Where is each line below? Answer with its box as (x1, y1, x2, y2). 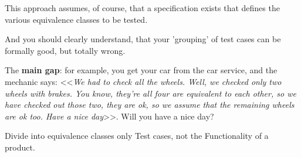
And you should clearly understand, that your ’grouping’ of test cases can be (5, 33, 281, 45)
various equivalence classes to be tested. (5, 13, 148, 25)
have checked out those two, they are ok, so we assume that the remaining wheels (5, 98, 295, 111)
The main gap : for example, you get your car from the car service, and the (5, 64, 278, 76)
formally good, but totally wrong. (5, 44, 126, 56)
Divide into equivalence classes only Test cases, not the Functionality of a (5, 129, 269, 142)
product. (5, 141, 35, 153)
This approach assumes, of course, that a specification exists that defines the (5, 2, 280, 13)
